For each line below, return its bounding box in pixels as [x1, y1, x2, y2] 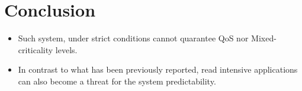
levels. [55, 43, 78, 56]
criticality [18, 43, 53, 56]
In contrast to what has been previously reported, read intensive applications [18, 63, 298, 76]
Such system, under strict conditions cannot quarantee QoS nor [18, 32, 249, 44]
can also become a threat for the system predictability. [18, 74, 216, 87]
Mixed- [251, 32, 277, 44]
